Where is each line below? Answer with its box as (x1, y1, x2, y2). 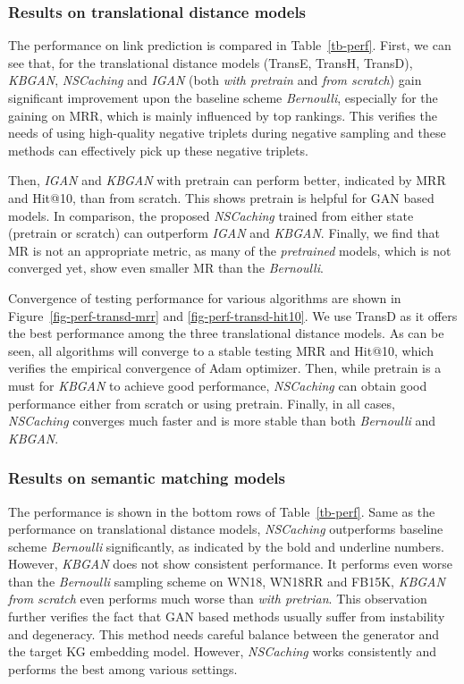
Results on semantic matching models (8, 467, 286, 489)
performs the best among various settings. (8, 659, 238, 678)
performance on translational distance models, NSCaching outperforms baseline (8, 519, 443, 538)
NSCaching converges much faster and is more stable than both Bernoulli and (8, 411, 436, 430)
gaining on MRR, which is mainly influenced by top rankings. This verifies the (8, 106, 437, 124)
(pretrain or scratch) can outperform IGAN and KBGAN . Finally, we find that (8, 224, 441, 242)
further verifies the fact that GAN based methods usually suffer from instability (8, 607, 445, 626)
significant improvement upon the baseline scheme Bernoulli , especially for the (8, 89, 438, 106)
